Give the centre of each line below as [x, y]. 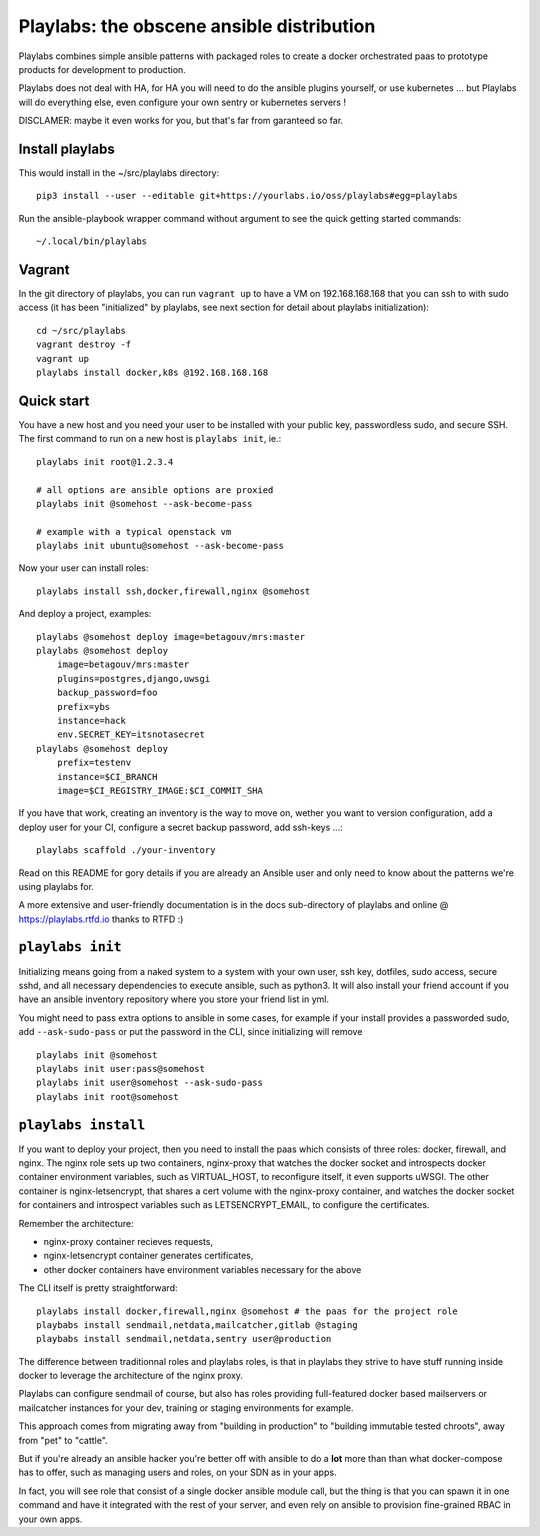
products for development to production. [102, 69]
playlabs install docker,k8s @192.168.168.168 [152, 373]
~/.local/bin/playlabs [92, 241]
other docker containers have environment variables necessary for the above [202, 1269]
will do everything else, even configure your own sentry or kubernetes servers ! [182, 102]
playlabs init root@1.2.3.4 [105, 461]
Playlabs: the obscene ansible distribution [197, 26]
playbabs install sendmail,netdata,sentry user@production [184, 1339]
